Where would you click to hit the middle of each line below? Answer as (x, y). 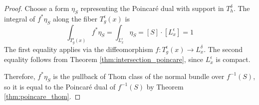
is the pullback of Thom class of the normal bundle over (139, 76)
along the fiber (75, 18)
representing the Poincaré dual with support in (152, 8)
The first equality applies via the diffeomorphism (79, 49)
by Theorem (165, 86)
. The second (223, 49)
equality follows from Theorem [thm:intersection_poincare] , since (104, 59)
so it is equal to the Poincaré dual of (60, 86)
